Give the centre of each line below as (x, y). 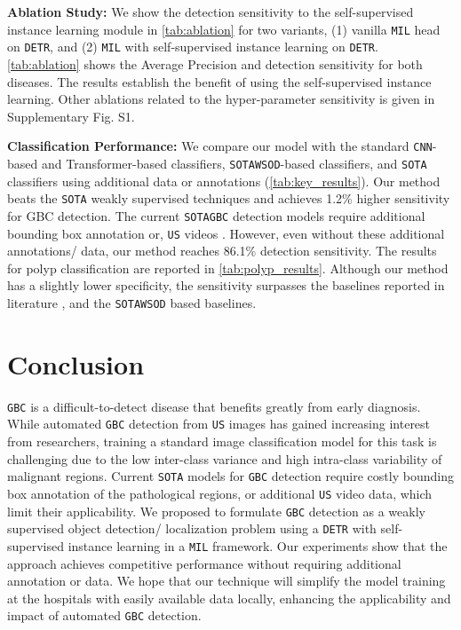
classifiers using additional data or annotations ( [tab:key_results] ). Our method (224, 181)
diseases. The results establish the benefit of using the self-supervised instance (219, 81)
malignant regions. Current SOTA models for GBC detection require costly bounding (230, 476)
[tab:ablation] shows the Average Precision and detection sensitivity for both (215, 63)
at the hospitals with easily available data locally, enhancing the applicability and (229, 598)
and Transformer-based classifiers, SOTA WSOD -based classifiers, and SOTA (234, 163)
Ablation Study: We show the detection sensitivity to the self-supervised (211, 12)
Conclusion (76, 363)
